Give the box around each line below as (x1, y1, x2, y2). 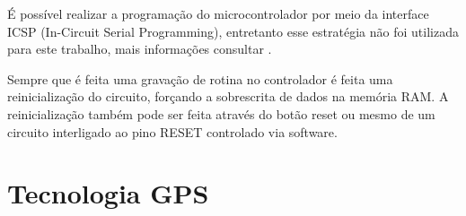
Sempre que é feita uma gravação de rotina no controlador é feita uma (7, 69, 393, 88)
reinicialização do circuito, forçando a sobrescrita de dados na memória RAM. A (7, 87, 449, 106)
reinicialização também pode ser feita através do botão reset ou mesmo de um (7, 104, 435, 123)
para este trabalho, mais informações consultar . (7, 39, 272, 58)
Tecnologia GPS (7, 175, 209, 212)
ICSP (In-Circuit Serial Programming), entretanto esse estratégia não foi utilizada (7, 22, 459, 40)
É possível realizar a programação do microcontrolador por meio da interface (7, 4, 429, 22)
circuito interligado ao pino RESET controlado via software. (7, 122, 338, 141)
